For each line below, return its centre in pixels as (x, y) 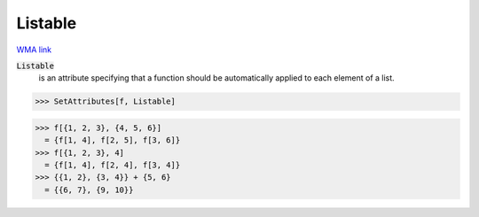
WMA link (34, 50)
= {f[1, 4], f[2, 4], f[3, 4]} (113, 165)
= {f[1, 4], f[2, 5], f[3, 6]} (113, 140)
